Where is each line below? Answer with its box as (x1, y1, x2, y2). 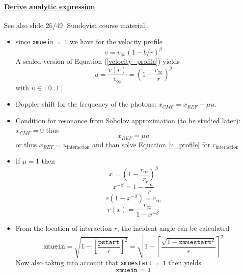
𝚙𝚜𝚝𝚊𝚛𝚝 (98, 238, 120, 246)
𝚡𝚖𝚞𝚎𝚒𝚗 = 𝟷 (116, 267, 151, 274)
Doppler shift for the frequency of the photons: (15, 99, 157, 109)
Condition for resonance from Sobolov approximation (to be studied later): (15, 115, 241, 125)
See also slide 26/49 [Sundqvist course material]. (4, 20, 149, 30)
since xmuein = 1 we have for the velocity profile (15, 36, 163, 47)
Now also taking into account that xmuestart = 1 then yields (15, 257, 201, 268)
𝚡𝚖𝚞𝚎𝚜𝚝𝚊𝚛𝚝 (179, 238, 212, 246)
